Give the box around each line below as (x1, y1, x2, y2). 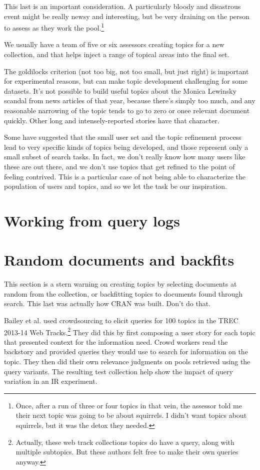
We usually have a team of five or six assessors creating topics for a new (4, 39, 224, 50)
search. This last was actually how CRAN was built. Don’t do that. (4, 298, 211, 309)
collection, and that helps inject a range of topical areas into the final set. (4, 49, 229, 60)
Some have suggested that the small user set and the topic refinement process (4, 132, 241, 142)
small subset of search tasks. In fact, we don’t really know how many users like (4, 151, 245, 162)
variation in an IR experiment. (4, 376, 97, 386)
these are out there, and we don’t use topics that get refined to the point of (4, 161, 235, 171)
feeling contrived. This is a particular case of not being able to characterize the (4, 171, 246, 181)
